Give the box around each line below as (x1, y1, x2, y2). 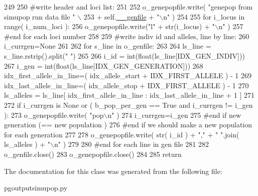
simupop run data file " (4, 11, 75, 22)
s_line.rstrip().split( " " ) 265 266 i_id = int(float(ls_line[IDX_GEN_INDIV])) (4, 50, 245, 61)
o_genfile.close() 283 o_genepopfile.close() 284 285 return (4, 148, 182, 159)
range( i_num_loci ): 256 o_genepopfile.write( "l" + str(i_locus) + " (4, 21, 215, 32)
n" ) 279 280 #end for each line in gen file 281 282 (54, 139, 209, 149)
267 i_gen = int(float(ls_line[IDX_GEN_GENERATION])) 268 (4, 60, 203, 71)
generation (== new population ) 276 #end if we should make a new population (4, 119, 252, 130)
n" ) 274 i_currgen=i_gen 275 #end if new (107, 109, 241, 120)
